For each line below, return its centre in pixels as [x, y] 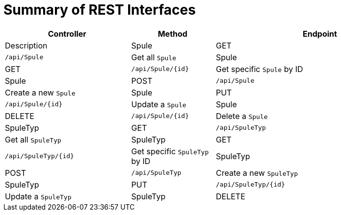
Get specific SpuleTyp [170, 151]
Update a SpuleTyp [38, 196]
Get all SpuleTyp [33, 139]
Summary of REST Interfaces [100, 10]
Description [26, 45]
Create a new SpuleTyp [257, 173]
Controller [67, 34]
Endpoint [320, 34]
